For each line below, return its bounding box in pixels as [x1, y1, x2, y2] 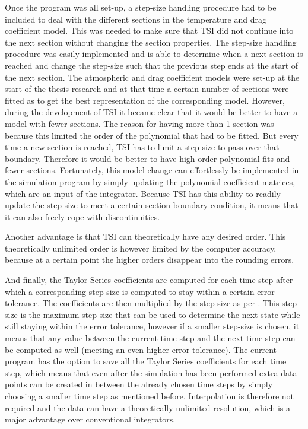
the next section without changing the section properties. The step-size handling [5, 36, 297, 48]
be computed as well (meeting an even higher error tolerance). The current [5, 343, 277, 355]
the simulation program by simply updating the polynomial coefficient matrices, [5, 175, 296, 188]
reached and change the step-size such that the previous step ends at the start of [5, 59, 299, 71]
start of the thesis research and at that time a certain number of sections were [5, 82, 289, 95]
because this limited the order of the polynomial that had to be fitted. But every [5, 129, 299, 141]
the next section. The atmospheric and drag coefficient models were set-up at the [5, 71, 300, 83]
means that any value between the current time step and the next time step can [5, 332, 296, 344]
